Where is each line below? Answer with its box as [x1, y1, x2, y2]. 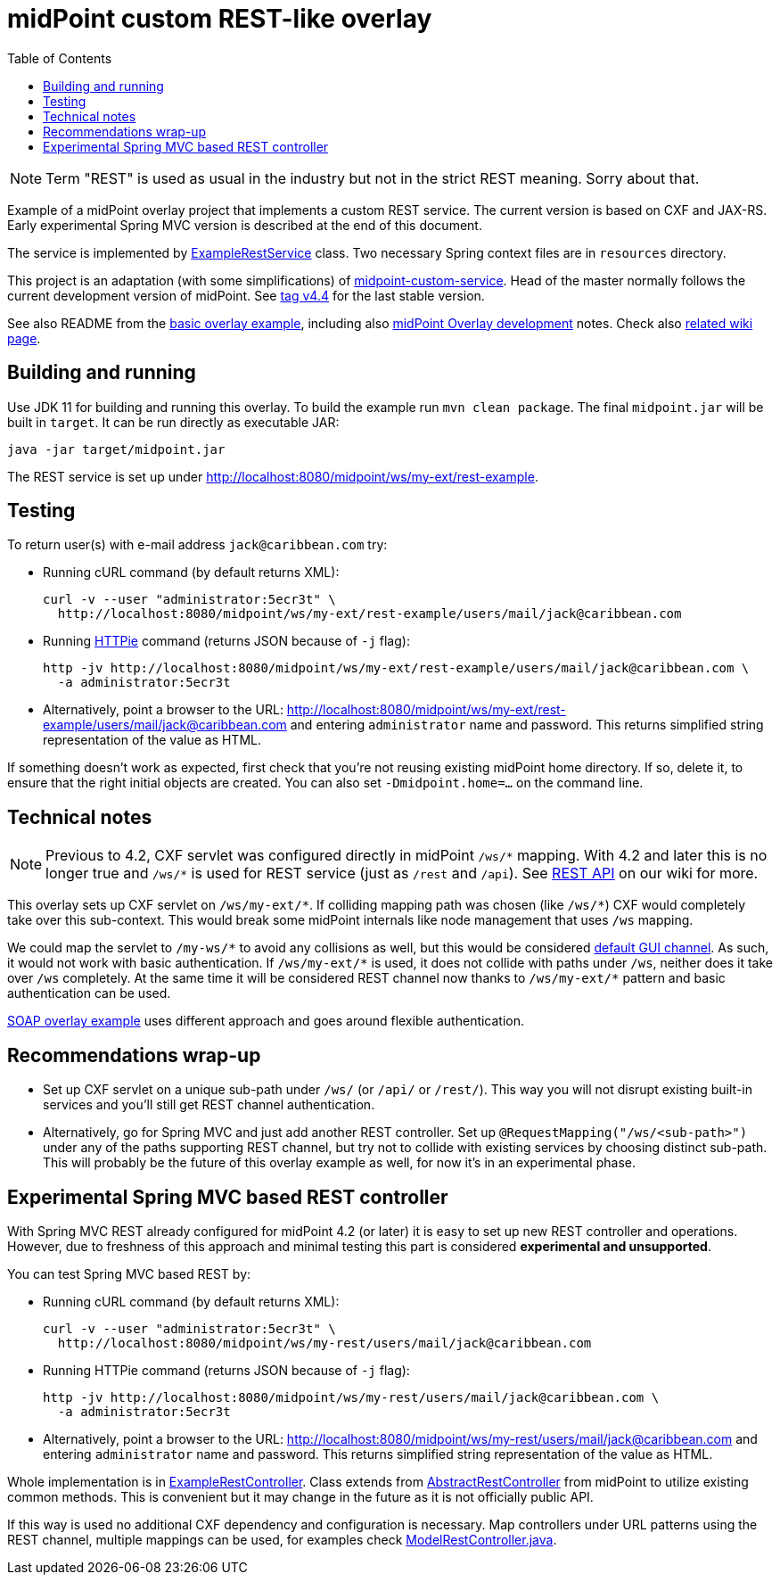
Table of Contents [7, 50, 112, 66]
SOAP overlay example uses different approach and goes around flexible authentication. [7, 1013, 525, 1029]
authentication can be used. [7, 985, 171, 1001]
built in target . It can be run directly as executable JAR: [7, 414, 340, 430]
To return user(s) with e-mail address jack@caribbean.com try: [7, 537, 388, 553]
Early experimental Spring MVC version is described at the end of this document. [7, 217, 482, 233]
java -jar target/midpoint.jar [7, 441, 226, 457]
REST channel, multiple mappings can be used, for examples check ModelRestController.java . [7, 1531, 557, 1547]
